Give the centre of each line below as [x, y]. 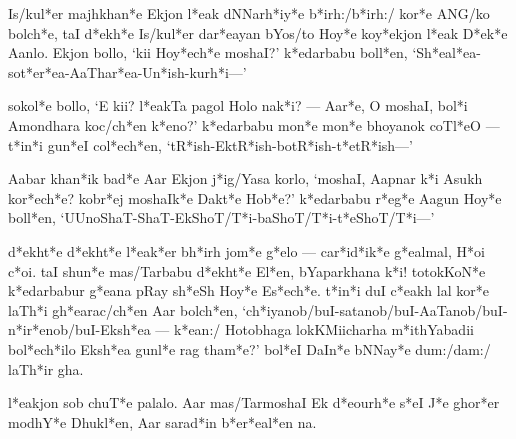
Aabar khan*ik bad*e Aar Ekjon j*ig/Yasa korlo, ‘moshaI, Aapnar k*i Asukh [245, 178]
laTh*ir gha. [46, 368]
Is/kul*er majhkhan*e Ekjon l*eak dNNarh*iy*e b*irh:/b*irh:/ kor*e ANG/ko [249, 13]
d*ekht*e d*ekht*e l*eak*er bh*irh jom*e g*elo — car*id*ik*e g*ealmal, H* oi [246, 250]
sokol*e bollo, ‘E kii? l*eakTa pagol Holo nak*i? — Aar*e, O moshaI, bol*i [238, 105]
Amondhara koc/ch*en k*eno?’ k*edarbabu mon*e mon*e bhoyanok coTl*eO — [254, 124]
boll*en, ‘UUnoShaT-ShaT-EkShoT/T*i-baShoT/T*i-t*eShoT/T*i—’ [221, 217]
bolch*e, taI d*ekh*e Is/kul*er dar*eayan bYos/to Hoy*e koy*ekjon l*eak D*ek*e [258, 32]
